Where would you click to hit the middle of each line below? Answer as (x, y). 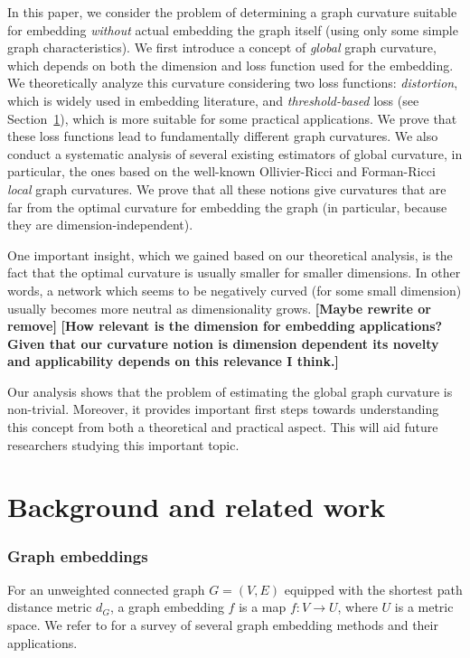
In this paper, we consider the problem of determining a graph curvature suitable (232, 12)
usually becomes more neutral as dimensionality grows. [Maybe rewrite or (219, 308)
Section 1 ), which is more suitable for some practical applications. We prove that (232, 118)
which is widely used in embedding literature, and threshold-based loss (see (213, 100)
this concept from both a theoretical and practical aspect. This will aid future (223, 427)
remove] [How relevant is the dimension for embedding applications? (225, 326)
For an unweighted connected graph (106, 589)
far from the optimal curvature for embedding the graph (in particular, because (227, 207)
